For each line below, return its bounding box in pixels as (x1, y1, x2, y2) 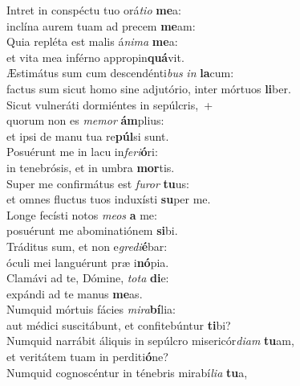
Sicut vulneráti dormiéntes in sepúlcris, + (6, 96, 213, 113)
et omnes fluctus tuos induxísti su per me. (6, 191, 211, 207)
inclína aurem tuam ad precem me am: (6, 17, 196, 34)
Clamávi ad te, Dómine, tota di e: (6, 269, 169, 286)
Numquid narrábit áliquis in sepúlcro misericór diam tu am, (6, 332, 294, 349)
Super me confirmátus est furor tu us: (6, 175, 190, 191)
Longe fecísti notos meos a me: (6, 206, 157, 223)
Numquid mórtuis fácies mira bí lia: (6, 301, 176, 318)
